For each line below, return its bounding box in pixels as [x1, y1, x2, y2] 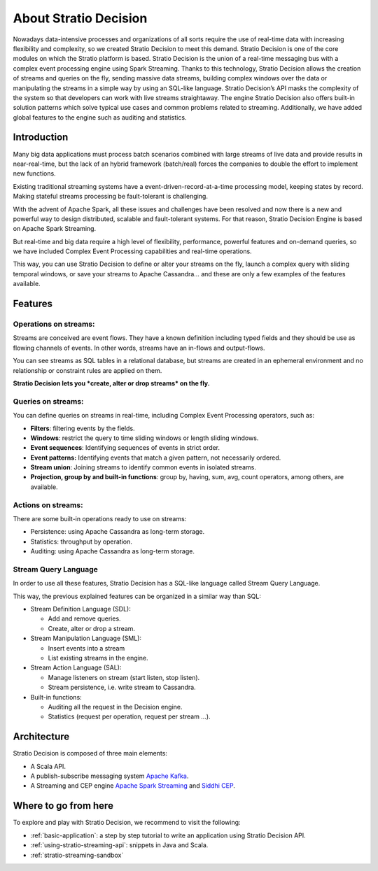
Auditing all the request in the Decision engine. [48, 703, 183, 711]
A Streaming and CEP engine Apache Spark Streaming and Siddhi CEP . [30, 781, 236, 790]
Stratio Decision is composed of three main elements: [13, 749, 168, 758]
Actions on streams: [13, 500, 83, 510]
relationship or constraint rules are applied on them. [13, 366, 162, 374]
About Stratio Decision [13, 10, 148, 26]
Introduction [13, 132, 69, 143]
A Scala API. [30, 762, 66, 770]
